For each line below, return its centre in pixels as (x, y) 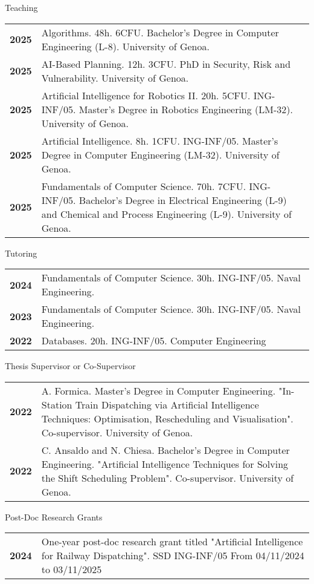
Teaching (21, 7)
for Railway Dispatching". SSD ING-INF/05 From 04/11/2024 (173, 556)
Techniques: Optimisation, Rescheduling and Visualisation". (167, 418)
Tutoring (21, 253)
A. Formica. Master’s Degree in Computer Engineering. (159, 390)
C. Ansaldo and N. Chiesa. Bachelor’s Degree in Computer (165, 450)
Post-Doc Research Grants (54, 517)
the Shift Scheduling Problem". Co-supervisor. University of (168, 477)
